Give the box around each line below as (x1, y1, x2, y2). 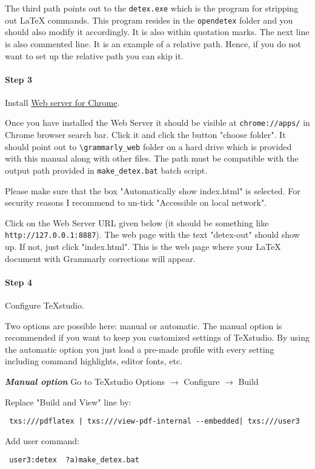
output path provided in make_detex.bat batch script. (5, 163, 208, 176)
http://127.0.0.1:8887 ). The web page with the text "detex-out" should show (5, 228, 300, 241)
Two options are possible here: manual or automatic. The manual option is (5, 319, 282, 332)
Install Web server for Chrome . (5, 96, 120, 108)
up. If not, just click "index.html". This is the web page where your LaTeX (5, 240, 281, 253)
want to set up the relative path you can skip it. (5, 49, 184, 62)
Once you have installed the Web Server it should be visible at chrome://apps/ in (5, 116, 310, 129)
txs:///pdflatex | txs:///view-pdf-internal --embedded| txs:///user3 (9, 417, 300, 426)
